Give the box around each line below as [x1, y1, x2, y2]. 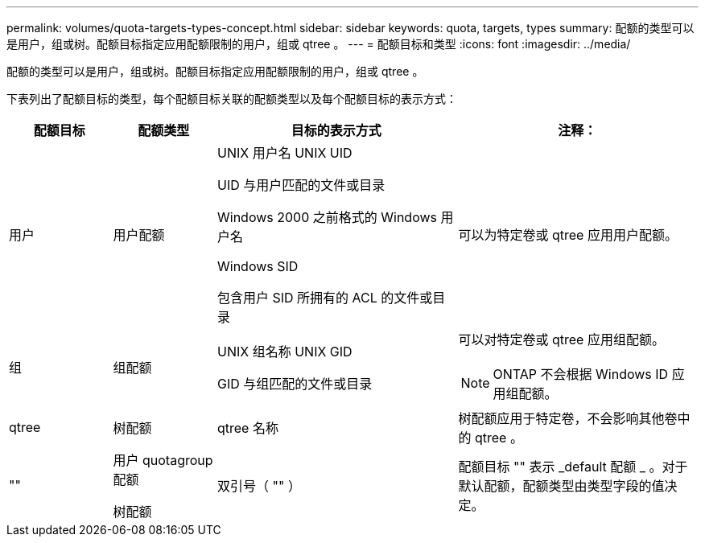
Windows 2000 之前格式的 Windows [217, 209, 438, 225]
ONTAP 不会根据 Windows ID [493, 366, 669, 382]
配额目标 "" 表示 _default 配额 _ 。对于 [458, 459, 688, 475]
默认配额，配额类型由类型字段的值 [458, 478, 665, 494]
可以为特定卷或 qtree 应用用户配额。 [458, 227, 678, 243]
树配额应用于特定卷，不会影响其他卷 [458, 410, 678, 426]
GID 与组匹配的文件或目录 [217, 376, 373, 392]
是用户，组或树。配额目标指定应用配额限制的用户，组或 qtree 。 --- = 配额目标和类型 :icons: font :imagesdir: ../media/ [6, 37, 631, 51]
